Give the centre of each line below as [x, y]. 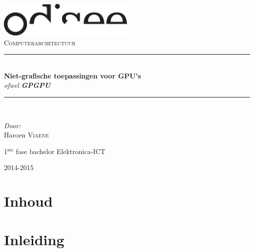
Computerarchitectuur [40, 42]
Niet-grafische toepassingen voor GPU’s [73, 75]
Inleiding [34, 239]
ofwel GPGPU [27, 85]
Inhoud [28, 201]
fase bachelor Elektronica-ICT [61, 151]
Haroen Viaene [26, 135]
